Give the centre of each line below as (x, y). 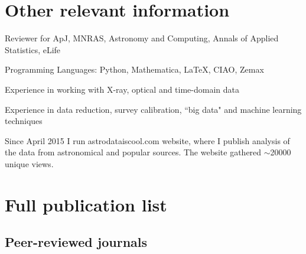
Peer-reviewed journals (76, 242)
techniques (24, 121)
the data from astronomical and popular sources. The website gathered (133, 152)
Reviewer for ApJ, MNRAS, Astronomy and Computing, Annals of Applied (142, 38)
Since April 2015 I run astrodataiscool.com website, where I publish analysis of (147, 140)
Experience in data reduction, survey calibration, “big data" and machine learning (153, 109)
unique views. (29, 163)
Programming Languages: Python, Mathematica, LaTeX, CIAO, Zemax (134, 69)
